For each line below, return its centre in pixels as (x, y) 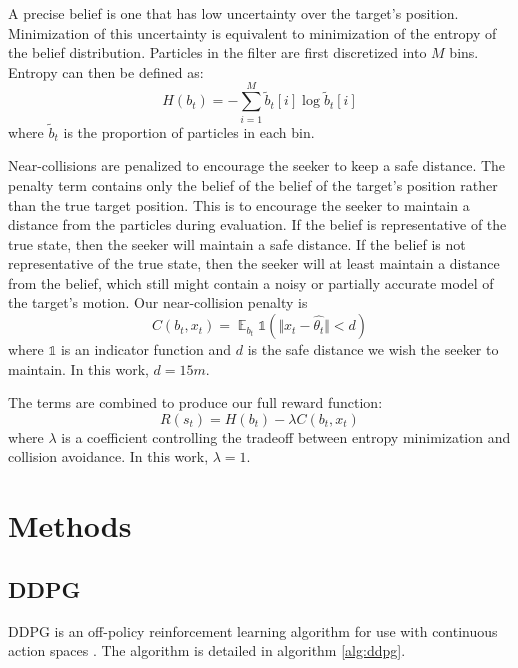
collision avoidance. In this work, (108, 456)
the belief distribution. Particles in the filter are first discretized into (217, 52)
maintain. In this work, (78, 368)
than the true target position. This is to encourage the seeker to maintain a (239, 204)
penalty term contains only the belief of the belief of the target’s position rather (253, 184)
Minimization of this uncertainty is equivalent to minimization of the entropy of (252, 32)
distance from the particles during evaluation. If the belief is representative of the (257, 224)
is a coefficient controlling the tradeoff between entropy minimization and (286, 436)
